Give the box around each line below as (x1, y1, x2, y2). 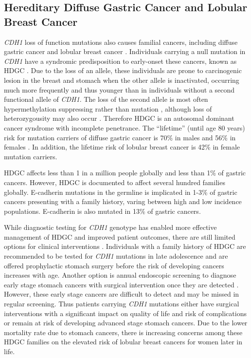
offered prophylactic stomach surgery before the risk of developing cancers (4, 260, 224, 270)
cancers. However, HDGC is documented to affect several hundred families (4, 177, 225, 187)
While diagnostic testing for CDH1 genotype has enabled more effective (4, 222, 217, 232)
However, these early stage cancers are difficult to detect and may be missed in (4, 289, 239, 299)
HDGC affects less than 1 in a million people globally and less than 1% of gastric (4, 168, 246, 178)
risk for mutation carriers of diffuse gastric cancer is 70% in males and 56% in (4, 132, 236, 142)
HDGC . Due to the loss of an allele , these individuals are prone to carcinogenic (4, 65, 242, 75)
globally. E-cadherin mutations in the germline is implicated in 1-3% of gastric (4, 187, 237, 197)
